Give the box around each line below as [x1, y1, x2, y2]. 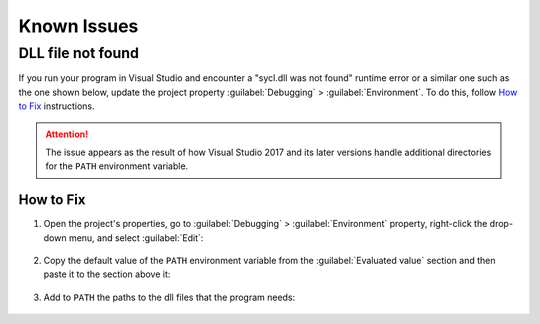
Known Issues [18, 15, 139, 37]
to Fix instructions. [18, 100, 95, 112]
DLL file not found [18, 44, 139, 62]
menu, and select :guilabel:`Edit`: [68, 231, 204, 244]
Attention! [45, 128, 89, 140]
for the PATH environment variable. [45, 160, 189, 172]
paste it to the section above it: [43, 268, 171, 280]
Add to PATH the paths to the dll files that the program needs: [43, 291, 296, 303]
